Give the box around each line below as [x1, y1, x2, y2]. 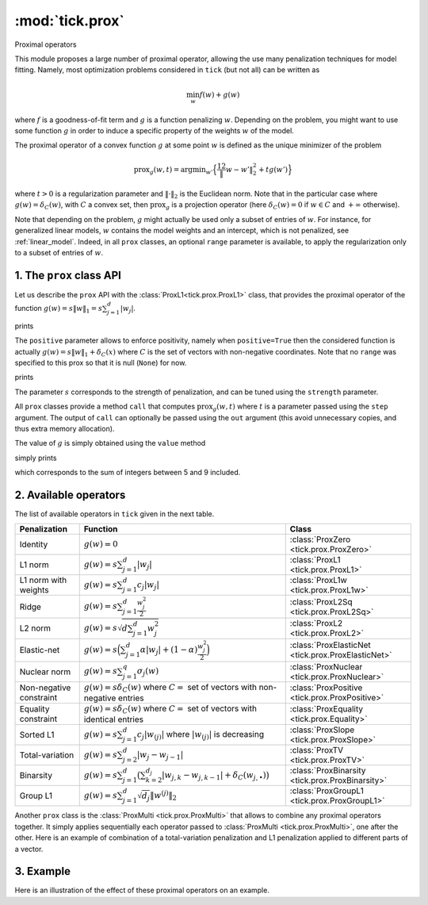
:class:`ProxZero [289, 534, 351, 545]
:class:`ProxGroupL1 [289, 785, 364, 796]
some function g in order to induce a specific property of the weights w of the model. [14, 125, 295, 135]
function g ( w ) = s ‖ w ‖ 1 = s [14, 303, 103, 315]
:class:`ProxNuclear [289, 661, 363, 672]
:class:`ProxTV [289, 745, 344, 756]
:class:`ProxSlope [289, 724, 355, 735]
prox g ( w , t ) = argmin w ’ [133, 165, 213, 176]
